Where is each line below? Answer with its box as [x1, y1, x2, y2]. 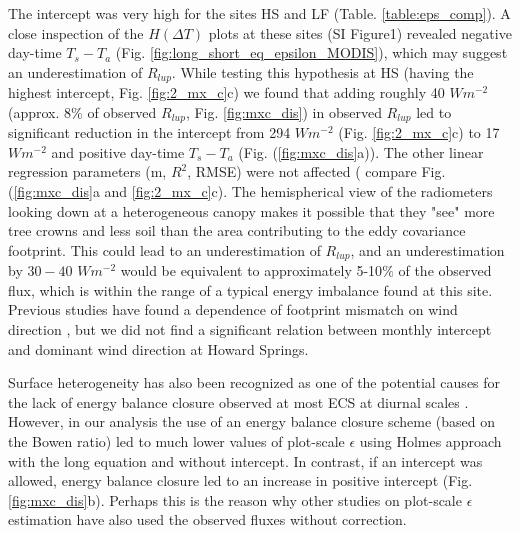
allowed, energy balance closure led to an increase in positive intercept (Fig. [8, 470, 473, 491]
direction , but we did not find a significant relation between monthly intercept [8, 319, 492, 340]
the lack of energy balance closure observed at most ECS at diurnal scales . [8, 391, 469, 412]
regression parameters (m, [8, 161, 167, 182]
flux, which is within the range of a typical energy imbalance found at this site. [8, 279, 493, 300]
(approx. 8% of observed [8, 101, 157, 122]
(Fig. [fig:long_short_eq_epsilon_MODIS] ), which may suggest [115, 42, 508, 63]
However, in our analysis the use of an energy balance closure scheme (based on [8, 411, 496, 432]
